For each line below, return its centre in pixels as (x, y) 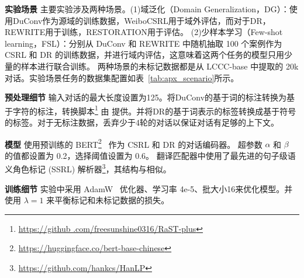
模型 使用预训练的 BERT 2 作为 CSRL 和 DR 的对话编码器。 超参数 (134, 143)
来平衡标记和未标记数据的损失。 (108, 200)
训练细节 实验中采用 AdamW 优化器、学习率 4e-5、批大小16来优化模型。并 (149, 188)
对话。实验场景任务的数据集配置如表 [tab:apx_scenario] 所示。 (122, 77)
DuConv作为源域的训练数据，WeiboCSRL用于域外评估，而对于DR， (141, 20)
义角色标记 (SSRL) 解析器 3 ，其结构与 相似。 (88, 168)
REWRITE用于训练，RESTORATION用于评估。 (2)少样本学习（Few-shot (144, 32)
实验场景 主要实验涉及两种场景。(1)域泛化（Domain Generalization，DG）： (147, 9)
